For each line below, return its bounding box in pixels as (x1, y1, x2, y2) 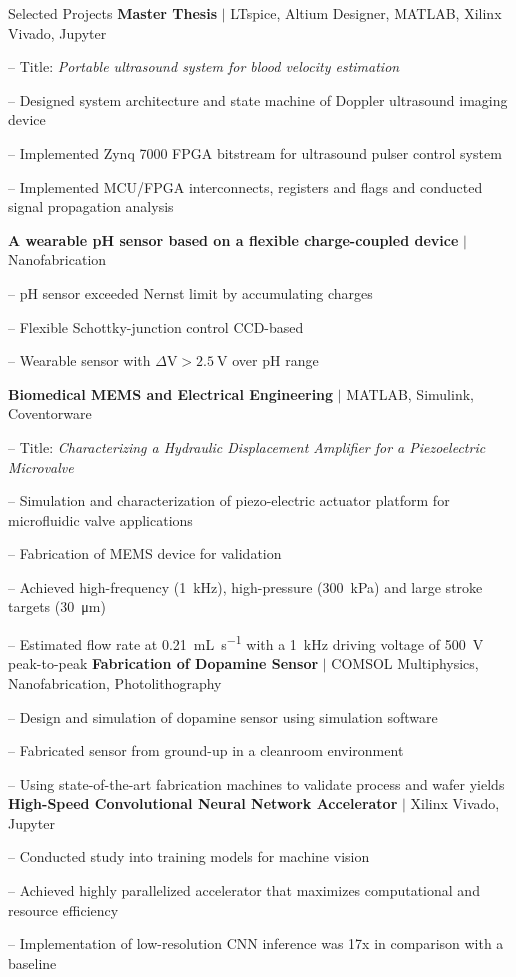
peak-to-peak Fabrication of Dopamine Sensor (8, 653, 319, 674)
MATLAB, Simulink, (346, 383, 474, 404)
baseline (8, 952, 57, 973)
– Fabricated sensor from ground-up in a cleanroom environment (8, 740, 404, 761)
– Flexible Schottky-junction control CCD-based (8, 316, 304, 337)
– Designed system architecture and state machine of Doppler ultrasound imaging (8, 89, 508, 110)
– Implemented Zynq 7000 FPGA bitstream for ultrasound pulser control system (8, 142, 502, 163)
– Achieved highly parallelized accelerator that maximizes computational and (8, 880, 480, 901)
